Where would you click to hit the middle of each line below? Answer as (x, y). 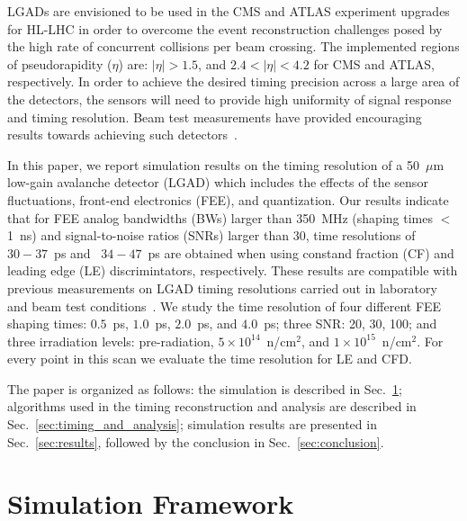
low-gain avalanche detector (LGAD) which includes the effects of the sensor (218, 182)
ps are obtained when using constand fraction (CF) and (301, 252)
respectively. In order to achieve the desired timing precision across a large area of (233, 81)
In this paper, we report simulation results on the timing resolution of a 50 (213, 164)
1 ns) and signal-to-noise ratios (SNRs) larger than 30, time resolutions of (211, 235)
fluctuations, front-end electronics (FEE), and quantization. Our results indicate (228, 199)
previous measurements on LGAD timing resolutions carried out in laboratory (222, 287)
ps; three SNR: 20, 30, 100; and (350, 323)
